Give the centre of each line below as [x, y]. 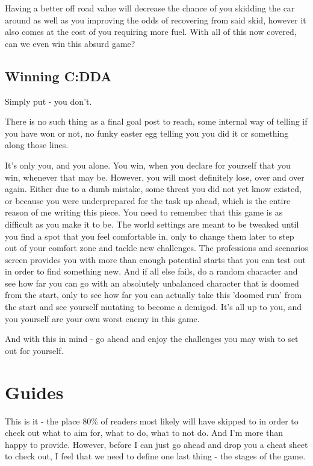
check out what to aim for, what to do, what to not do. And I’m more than [144, 433]
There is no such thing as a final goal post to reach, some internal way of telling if [156, 121]
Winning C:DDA [58, 76]
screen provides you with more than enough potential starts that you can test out [155, 259]
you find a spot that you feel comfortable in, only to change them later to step [150, 236]
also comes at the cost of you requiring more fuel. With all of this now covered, [151, 32]
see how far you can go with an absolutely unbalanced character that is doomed [152, 283]
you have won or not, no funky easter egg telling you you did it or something [147, 133]
